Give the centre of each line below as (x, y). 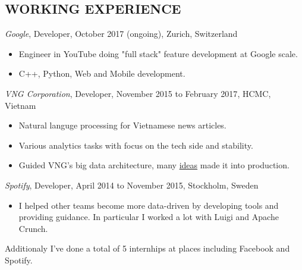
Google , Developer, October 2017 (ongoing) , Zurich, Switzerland (121, 34)
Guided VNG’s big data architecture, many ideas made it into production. (154, 165)
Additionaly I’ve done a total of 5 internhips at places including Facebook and (147, 248)
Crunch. (33, 228)
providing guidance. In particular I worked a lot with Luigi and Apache (149, 217)
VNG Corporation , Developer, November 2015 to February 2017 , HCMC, (138, 93)
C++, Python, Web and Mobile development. (102, 73)
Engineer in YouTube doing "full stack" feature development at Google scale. (158, 53)
